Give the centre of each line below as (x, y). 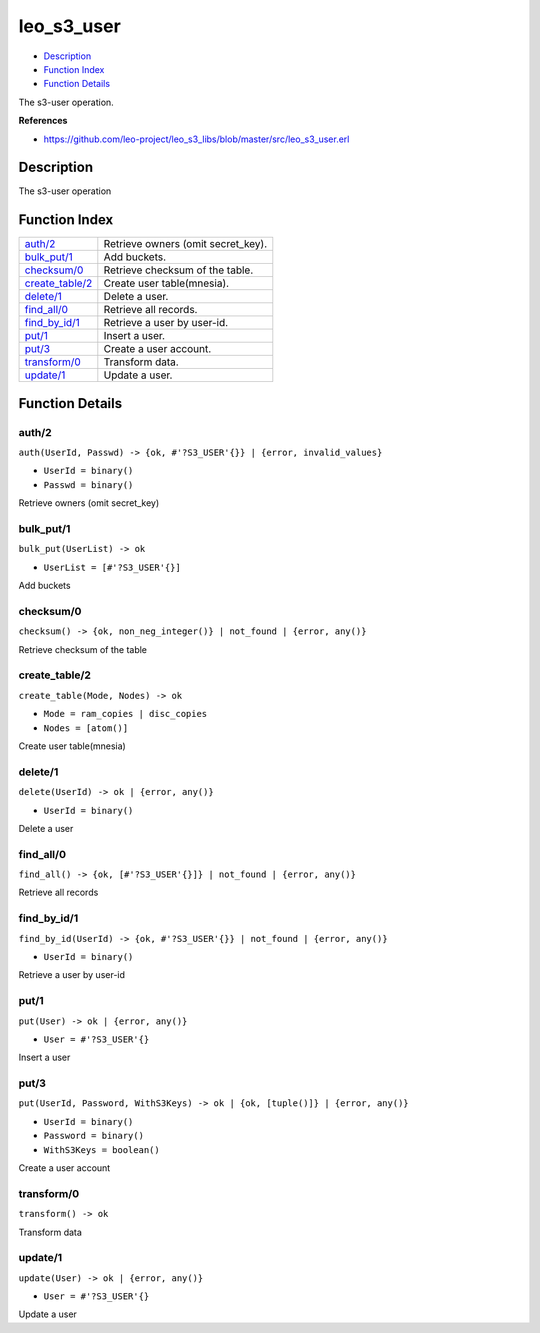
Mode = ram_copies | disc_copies (125, 714)
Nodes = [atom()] (86, 728)
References (43, 121)
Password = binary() (94, 1136)
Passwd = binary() (88, 484)
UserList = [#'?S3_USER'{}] (112, 567)
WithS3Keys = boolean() (101, 1149)
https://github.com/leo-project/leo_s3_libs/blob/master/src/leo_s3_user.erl (196, 139)
